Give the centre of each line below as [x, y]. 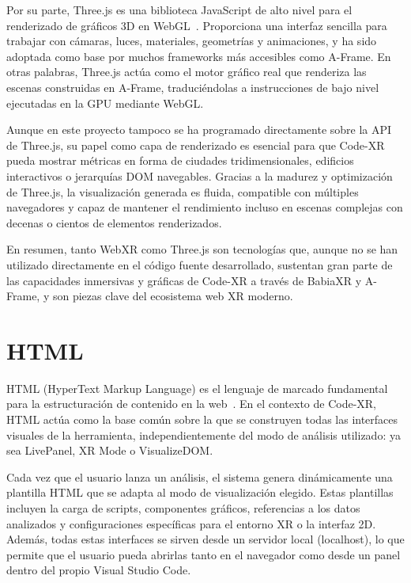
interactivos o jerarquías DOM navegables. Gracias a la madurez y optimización [200, 175]
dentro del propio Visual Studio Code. [99, 570]
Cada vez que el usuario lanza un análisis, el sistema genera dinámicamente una [200, 476]
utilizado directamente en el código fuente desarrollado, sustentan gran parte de [200, 264]
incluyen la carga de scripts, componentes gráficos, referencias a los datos [183, 507]
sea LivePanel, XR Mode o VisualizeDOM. [110, 450]
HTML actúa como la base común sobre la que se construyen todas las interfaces [202, 419]
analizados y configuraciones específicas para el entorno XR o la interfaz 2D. [191, 523]
